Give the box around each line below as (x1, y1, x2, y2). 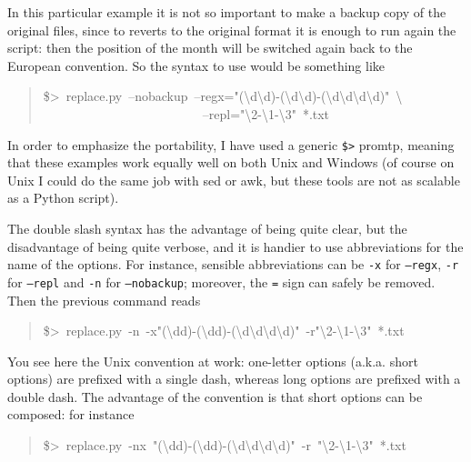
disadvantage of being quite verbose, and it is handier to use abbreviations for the (7, 236, 464, 256)
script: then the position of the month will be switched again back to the (7, 38, 413, 57)
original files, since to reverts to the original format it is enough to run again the (7, 20, 456, 39)
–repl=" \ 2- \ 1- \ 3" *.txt (202, 104, 330, 123)
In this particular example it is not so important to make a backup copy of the (7, 3, 446, 21)
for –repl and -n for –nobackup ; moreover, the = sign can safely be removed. (7, 272, 436, 291)
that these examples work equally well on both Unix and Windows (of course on (7, 153, 455, 172)
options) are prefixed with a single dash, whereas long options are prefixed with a (7, 369, 461, 388)
